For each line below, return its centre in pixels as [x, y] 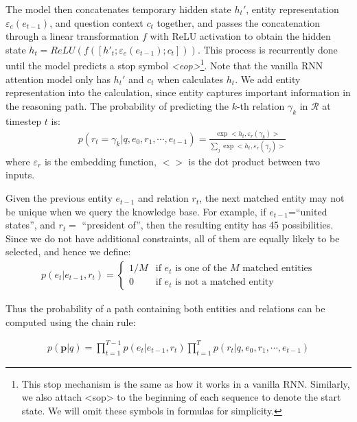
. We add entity [268, 79]
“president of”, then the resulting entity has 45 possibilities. [208, 225]
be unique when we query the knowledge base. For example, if [136, 211]
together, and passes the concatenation [238, 22]
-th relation [261, 105]
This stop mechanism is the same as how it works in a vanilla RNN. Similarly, [186, 383]
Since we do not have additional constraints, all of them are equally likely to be [173, 238]
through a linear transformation [72, 36]
